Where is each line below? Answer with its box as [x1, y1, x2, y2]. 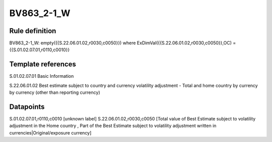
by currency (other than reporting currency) [9, 89, 100, 95]
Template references [9, 60, 77, 69]
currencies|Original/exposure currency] [9, 129, 92, 135]
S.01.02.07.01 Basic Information [9, 73, 74, 79]
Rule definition [9, 27, 56, 35]
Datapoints [9, 102, 45, 111]
